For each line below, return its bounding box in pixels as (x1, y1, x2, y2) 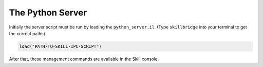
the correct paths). (9, 30, 47, 36)
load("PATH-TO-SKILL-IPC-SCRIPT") (19, 43, 102, 49)
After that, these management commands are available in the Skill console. (9, 56, 159, 62)
